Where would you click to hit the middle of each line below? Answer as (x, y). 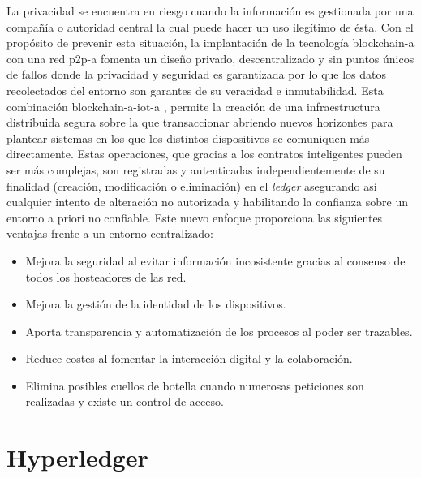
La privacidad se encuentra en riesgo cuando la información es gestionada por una (210, 11)
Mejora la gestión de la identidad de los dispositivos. (156, 304)
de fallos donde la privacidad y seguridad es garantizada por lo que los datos (197, 74)
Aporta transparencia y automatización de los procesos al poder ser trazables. (219, 331)
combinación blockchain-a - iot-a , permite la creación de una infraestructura (193, 106)
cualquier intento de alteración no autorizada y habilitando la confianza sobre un (207, 202)
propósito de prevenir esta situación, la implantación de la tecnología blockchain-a (210, 43)
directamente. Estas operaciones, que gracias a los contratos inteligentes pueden (204, 154)
